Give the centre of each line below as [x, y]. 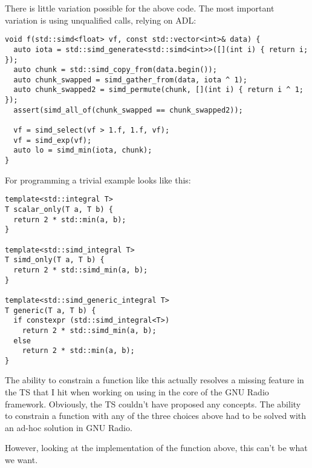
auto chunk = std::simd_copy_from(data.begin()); [115, 70]
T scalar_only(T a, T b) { [59, 209]
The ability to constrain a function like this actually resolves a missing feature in [154, 380]
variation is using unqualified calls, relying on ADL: [101, 20]
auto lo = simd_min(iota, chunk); [83, 150]
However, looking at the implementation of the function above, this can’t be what [156, 448]
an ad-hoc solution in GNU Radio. [69, 427]
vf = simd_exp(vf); [53, 140]
